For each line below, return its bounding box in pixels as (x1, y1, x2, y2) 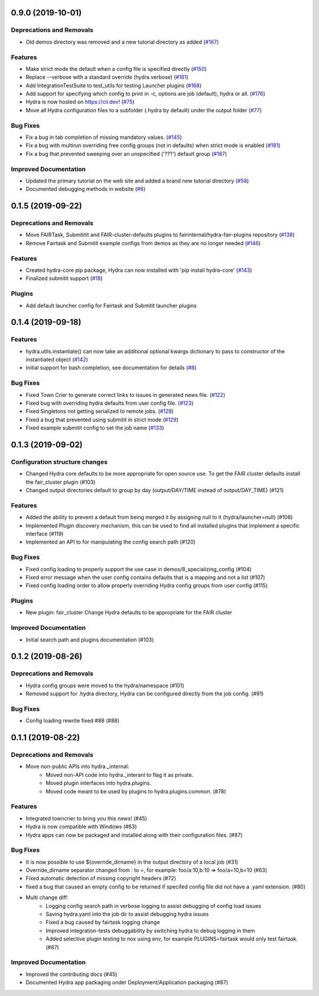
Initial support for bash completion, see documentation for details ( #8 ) (25, 364, 197, 372)
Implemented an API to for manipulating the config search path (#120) (25, 538, 196, 546)
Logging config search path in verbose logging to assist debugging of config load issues (45, 902, 262, 909)
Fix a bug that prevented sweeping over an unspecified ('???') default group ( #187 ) (25, 150, 227, 157)
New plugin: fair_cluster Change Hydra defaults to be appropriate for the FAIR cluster (25, 609, 233, 616)
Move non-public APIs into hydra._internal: (25, 763, 129, 770)
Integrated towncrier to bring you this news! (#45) (25, 815, 148, 822)
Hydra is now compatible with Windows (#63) (25, 823, 137, 830)
